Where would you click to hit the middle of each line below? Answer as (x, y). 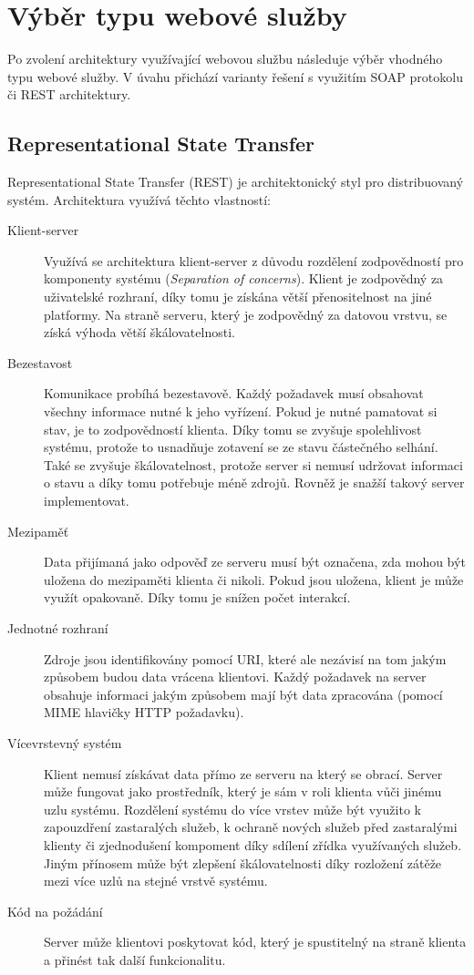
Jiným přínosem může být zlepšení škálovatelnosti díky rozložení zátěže (243, 862)
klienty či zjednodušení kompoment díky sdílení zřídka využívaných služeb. (253, 844)
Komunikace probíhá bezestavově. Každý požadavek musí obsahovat (234, 393)
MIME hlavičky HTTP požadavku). (144, 712)
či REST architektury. (69, 94)
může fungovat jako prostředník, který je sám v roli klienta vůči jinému (243, 791)
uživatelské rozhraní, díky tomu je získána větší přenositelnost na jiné (238, 297)
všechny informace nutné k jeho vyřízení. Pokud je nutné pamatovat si (241, 411)
